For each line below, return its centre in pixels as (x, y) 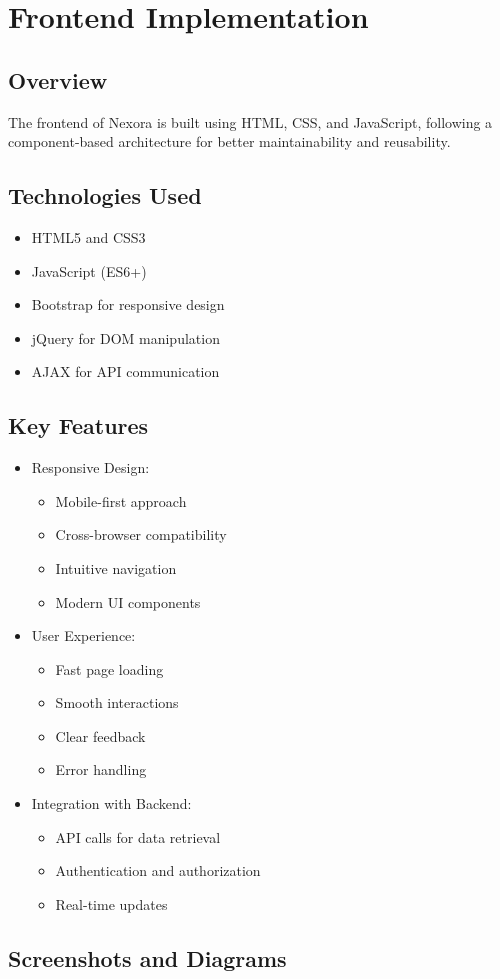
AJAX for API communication (125, 371)
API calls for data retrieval (138, 836)
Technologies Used (105, 195)
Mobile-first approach (121, 500)
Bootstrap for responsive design (128, 304)
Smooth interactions (117, 702)
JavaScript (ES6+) (89, 270)
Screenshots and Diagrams (147, 957)
